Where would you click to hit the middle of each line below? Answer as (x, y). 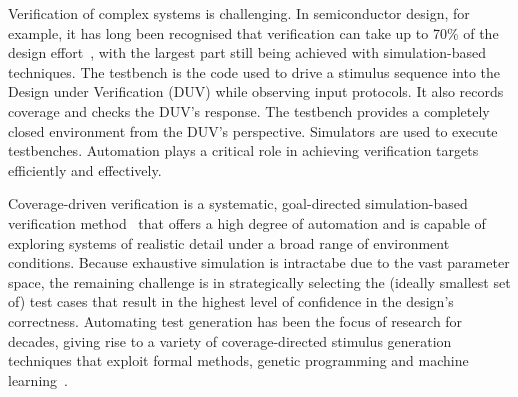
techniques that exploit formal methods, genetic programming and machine (238, 360)
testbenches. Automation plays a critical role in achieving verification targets (243, 150)
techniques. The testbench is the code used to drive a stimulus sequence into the (254, 71)
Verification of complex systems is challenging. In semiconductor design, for (239, 13)
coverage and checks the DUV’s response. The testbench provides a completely (249, 110)
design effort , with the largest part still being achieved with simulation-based (247, 52)
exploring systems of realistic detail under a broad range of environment (229, 242)
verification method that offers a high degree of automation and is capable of (247, 222)
